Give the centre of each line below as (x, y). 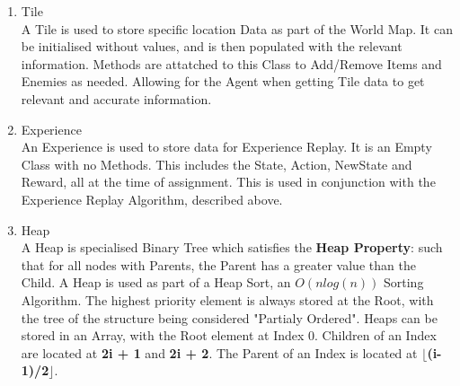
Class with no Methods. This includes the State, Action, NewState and (217, 164)
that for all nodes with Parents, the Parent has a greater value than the (218, 264)
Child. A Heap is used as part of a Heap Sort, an (156, 282)
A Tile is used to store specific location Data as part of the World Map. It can (237, 28)
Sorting (403, 282)
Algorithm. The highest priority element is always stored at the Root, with (227, 299)
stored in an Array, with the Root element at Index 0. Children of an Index (229, 335)
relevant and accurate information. (116, 98)
